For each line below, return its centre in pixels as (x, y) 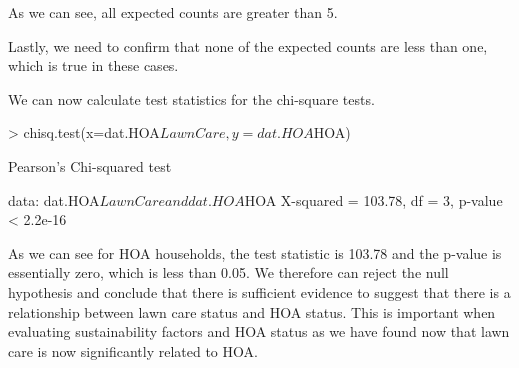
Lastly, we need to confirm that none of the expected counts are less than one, (248, 45)
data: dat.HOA (54, 199)
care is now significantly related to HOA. (133, 350)
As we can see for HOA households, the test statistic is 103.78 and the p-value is (255, 252)
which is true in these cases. (93, 65)
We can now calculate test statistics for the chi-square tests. (191, 98)
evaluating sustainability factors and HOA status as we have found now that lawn (259, 331)
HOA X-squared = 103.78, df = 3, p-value (373, 199)
